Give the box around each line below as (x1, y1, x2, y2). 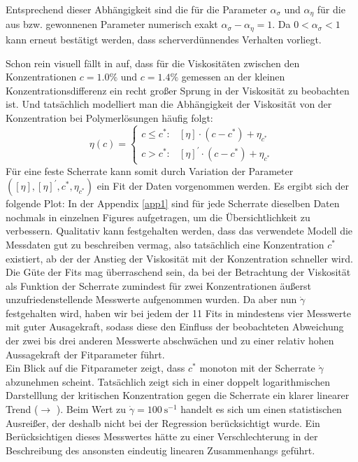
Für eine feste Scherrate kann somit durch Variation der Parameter (6, 163, 294, 178)
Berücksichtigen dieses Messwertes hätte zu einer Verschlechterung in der (6, 429, 318, 444)
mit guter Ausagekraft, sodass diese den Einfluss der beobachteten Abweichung (6, 319, 344, 334)
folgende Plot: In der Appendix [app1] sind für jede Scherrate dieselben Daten (6, 196, 340, 211)
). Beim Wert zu (56, 402, 127, 416)
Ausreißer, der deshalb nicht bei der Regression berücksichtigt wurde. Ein (6, 415, 320, 430)
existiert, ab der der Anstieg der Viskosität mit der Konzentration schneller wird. (6, 251, 353, 265)
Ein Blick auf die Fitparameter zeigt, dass (6, 360, 185, 375)
